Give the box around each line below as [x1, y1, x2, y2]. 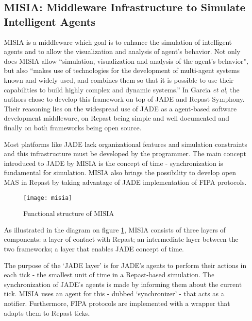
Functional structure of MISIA [23, 208, 114, 218]
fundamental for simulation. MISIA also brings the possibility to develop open [4, 167, 236, 178]
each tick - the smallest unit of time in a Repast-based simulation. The [4, 269, 215, 280]
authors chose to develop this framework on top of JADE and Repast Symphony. [4, 94, 245, 104]
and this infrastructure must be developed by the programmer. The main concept [4, 148, 247, 159]
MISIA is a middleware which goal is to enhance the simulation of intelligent [4, 36, 232, 47]
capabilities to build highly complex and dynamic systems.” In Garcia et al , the [4, 84, 240, 94]
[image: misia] [23, 194, 72, 201]
